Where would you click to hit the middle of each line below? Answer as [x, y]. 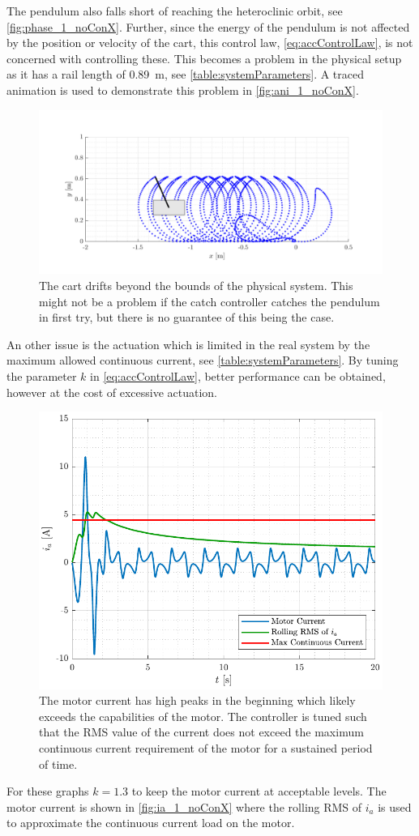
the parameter [42, 376]
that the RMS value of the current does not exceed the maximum [201, 732]
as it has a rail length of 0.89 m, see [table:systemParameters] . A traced [185, 74]
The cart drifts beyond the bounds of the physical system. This [196, 286]
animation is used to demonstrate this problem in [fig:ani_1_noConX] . [183, 90]
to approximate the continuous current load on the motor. [151, 823]
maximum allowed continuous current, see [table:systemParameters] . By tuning [203, 360]
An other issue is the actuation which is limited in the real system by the [188, 344]
